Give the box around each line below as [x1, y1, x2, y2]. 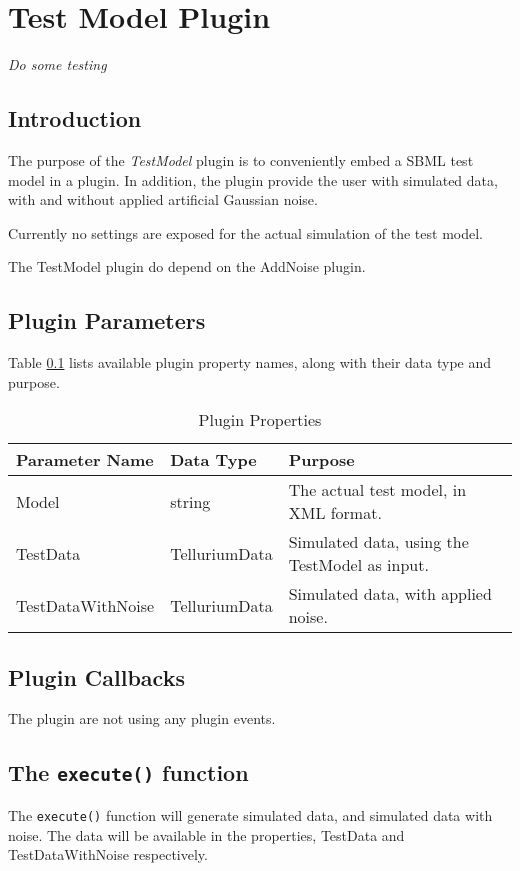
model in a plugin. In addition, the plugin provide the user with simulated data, [8, 169, 498, 190]
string [170, 489, 211, 513]
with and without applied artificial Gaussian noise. [8, 189, 318, 210]
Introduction [8, 103, 142, 134]
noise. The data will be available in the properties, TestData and [8, 824, 405, 845]
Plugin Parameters [8, 305, 206, 336]
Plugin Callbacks [8, 661, 185, 692]
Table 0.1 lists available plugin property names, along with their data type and [8, 352, 492, 373]
